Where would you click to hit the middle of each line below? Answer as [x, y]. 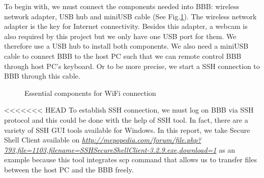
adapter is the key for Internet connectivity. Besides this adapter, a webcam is [126, 26]
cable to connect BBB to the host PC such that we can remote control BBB [123, 56]
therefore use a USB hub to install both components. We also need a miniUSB [126, 46]
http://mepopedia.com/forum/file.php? [141, 140]
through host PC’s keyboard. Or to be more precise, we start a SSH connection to [132, 66]
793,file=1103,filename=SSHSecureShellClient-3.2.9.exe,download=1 [110, 149]
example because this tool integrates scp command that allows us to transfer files [130, 159]
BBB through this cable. [42, 76]
